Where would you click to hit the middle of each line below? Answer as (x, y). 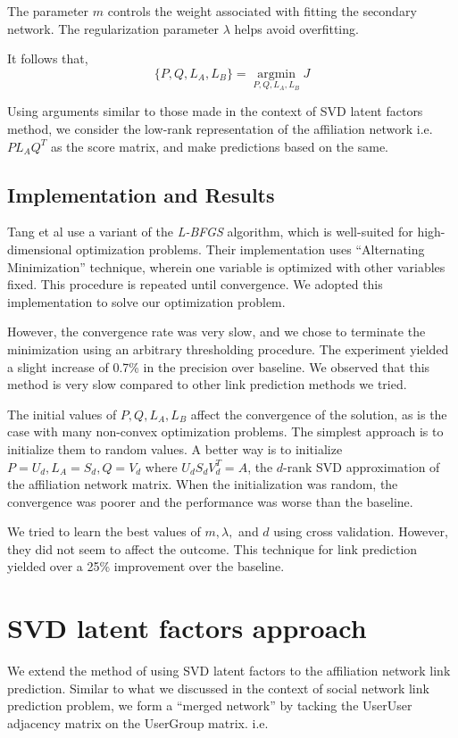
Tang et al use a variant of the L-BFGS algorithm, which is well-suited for (210, 232)
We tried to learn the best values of (104, 531)
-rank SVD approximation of (362, 466)
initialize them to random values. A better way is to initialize (175, 448)
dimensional (40, 249)
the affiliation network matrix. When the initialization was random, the (203, 484)
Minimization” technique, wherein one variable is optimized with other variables (226, 266)
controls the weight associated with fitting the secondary (262, 11)
